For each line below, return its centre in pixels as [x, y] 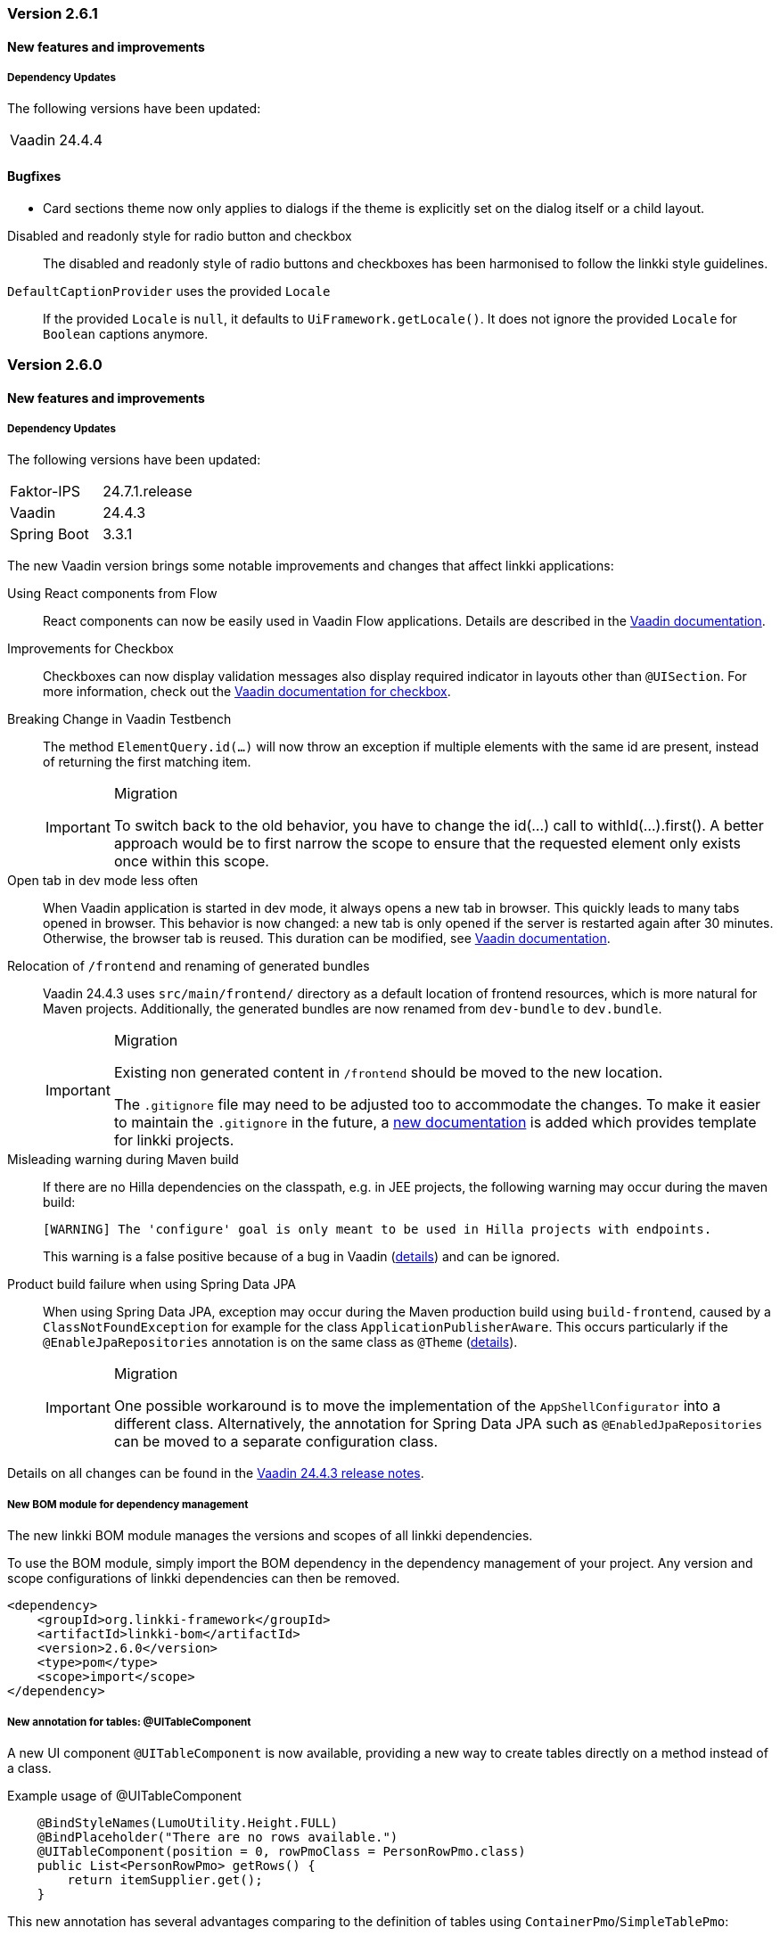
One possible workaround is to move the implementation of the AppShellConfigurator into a [417, 1406]
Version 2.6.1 [53, 13]
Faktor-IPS [45, 492]
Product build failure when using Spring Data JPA [152, 1284]
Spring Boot [49, 534]
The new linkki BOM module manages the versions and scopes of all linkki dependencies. [270, 1536]
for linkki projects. [174, 1140]
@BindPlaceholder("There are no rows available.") [218, 1837]
